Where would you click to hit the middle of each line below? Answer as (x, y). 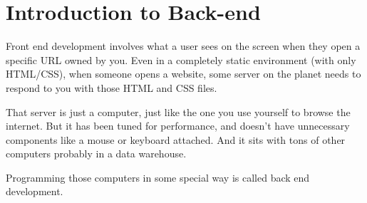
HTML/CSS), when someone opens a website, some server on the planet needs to (183, 74)
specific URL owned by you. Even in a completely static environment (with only (181, 59)
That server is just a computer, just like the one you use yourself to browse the (178, 111)
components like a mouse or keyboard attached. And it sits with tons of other (176, 139)
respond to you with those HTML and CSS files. (112, 87)
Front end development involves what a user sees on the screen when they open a (183, 46)
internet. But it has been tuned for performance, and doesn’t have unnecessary (178, 126)
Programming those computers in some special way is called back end (158, 177)
